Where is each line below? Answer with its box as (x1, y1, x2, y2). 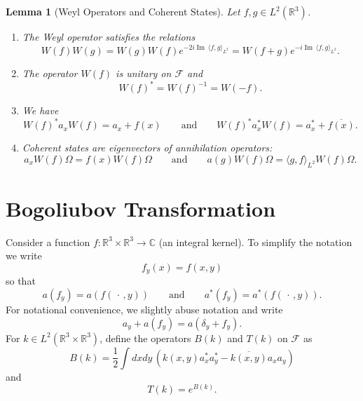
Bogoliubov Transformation (6, 193, 276, 222)
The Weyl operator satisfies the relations (22, 29, 196, 43)
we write (6, 248, 42, 263)
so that (6, 273, 36, 288)
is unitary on (116, 66, 172, 81)
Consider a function (6, 234, 90, 249)
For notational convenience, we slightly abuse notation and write (6, 301, 283, 316)
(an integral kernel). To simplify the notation (158, 234, 352, 249)
